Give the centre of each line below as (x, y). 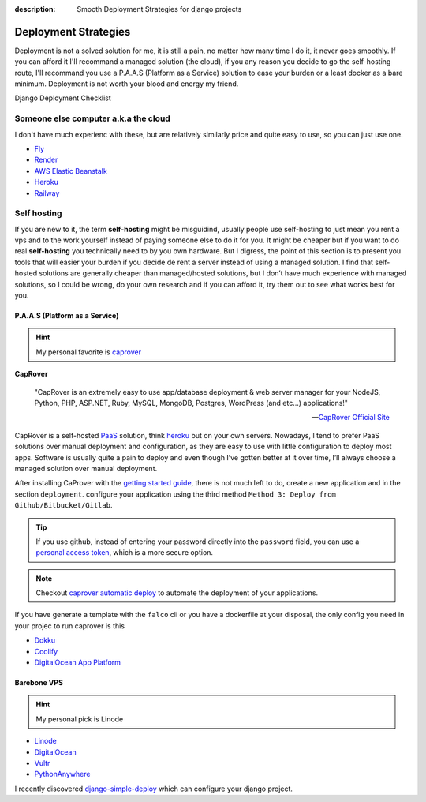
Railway (47, 193)
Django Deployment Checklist (63, 98)
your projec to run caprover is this (70, 626)
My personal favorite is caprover (89, 352)
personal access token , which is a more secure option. (124, 553)
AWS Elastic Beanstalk (71, 171)
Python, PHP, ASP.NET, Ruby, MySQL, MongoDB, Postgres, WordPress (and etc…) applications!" (191, 403)
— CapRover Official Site (350, 418)
